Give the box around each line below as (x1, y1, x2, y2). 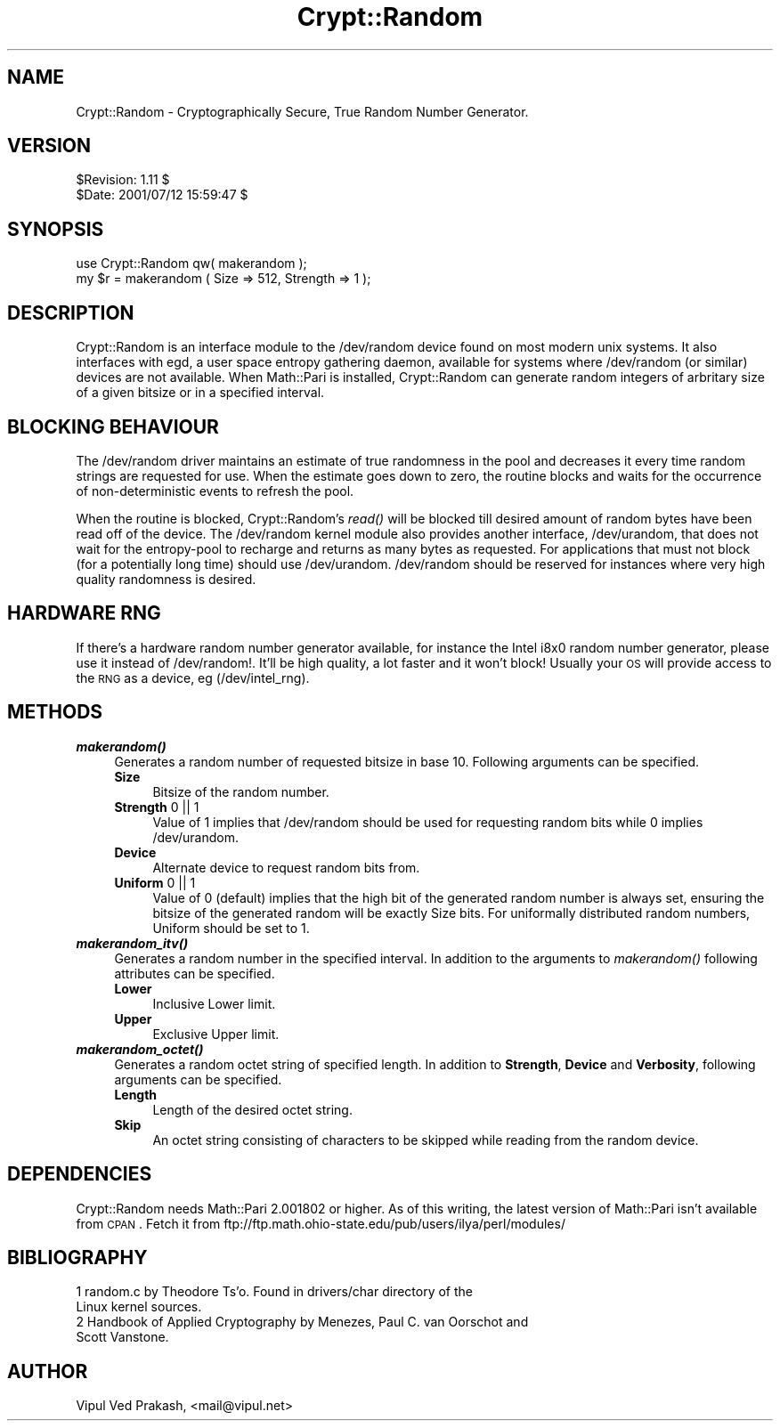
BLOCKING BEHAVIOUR (7, 415, 219, 438)
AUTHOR (7, 1359, 88, 1383)
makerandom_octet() (76, 1041, 204, 1057)
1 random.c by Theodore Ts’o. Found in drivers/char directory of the (76, 1284, 474, 1300)
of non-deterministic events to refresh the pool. (76, 483, 354, 499)
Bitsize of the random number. (152, 783, 329, 799)
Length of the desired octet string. (152, 1101, 353, 1117)
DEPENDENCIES (7, 1163, 152, 1186)
